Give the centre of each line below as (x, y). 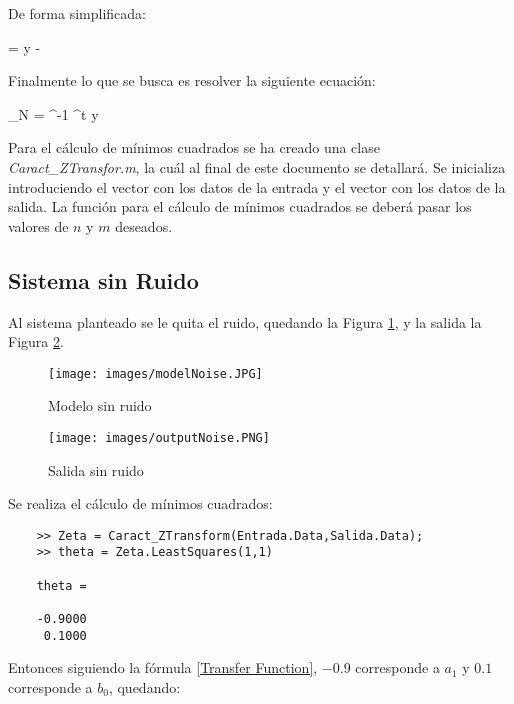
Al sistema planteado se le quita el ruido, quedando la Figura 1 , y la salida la (245, 321)
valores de (38, 225)
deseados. (144, 225)
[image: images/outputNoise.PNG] (159, 437)
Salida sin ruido (96, 469)
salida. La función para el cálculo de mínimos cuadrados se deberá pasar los (240, 206)
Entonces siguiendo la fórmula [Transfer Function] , (163, 667)
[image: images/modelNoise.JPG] (155, 373)
